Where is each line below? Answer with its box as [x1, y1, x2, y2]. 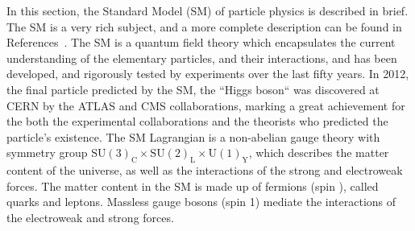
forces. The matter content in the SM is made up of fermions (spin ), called [6, 177, 379, 194]
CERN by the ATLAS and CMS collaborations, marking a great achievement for [6, 97, 405, 113]
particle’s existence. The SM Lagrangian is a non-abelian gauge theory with [6, 128, 380, 145]
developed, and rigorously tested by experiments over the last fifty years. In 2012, [6, 65, 409, 82]
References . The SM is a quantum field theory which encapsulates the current [6, 34, 396, 51]
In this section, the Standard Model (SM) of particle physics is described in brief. [6, 2, 409, 19]
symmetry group [6, 144, 88, 161]
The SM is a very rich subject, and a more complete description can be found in [6, 18, 402, 35]
